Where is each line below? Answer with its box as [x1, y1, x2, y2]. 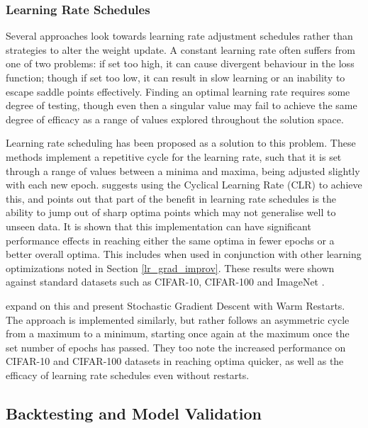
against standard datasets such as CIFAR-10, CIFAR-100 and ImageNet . [6, 274, 325, 289]
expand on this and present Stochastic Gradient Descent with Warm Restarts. [6, 298, 345, 312]
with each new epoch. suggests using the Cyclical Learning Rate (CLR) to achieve [6, 177, 362, 192]
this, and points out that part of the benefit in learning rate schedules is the [6, 191, 337, 205]
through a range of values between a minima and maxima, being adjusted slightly [6, 163, 360, 178]
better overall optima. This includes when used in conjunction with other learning [6, 247, 362, 261]
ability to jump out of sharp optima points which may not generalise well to [6, 205, 336, 220]
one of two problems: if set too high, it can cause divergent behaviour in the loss [6, 56, 355, 71]
